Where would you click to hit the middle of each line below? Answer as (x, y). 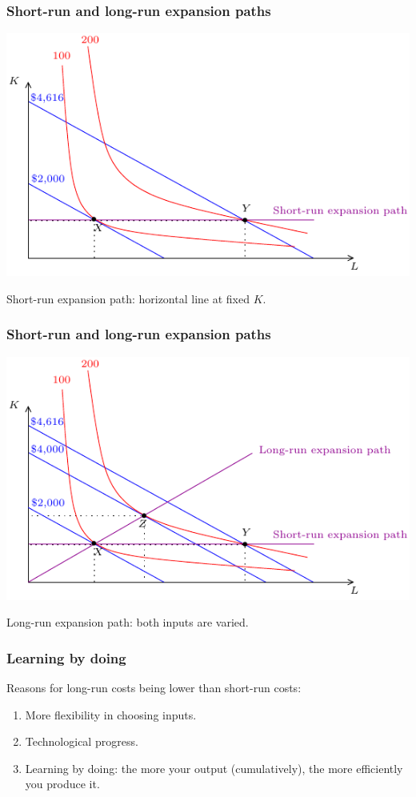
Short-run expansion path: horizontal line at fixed (128, 298)
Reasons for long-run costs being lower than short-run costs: (154, 688)
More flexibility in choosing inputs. (111, 714)
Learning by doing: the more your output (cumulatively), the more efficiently (214, 768)
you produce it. (62, 784)
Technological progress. (82, 741)
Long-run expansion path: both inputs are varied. (128, 622)
